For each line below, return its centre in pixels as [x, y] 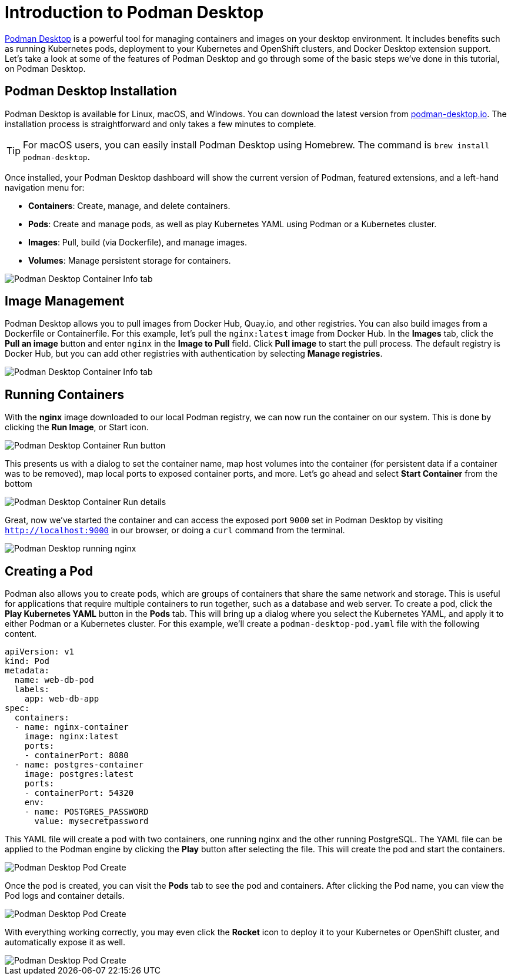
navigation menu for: [45, 187]
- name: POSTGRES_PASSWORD [86, 812]
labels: [32, 690]
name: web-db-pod [54, 680]
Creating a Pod [49, 571]
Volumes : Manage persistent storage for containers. [130, 260]
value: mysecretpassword [91, 821]
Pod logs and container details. [65, 896]
